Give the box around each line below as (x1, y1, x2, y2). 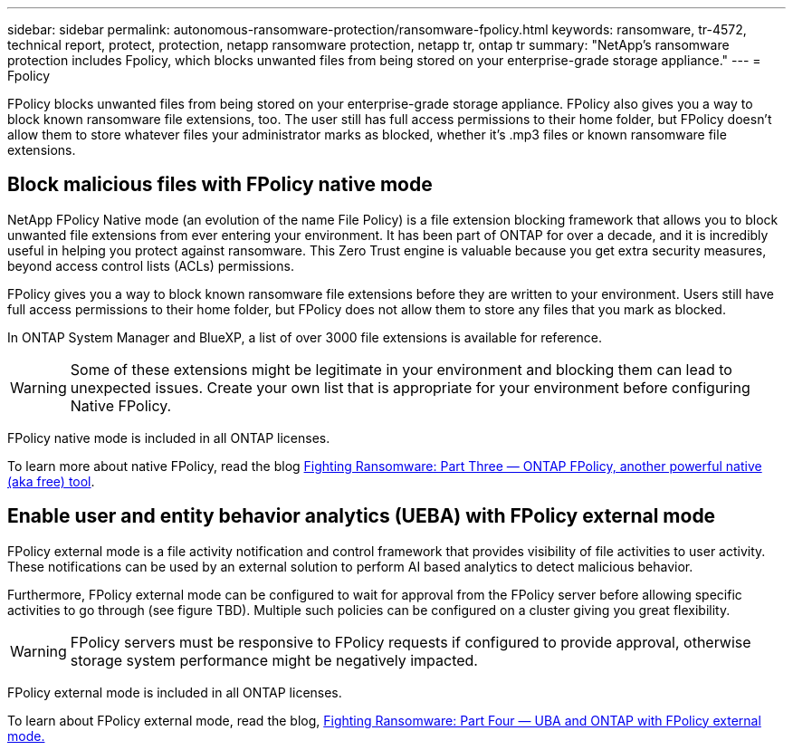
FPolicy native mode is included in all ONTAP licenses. (7, 429, 330, 446)
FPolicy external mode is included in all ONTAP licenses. (7, 684, 342, 700)
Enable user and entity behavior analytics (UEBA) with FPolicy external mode (7, 505, 716, 528)
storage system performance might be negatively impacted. (70, 650, 478, 669)
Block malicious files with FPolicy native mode (7, 173, 433, 197)
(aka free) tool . (7, 473, 95, 489)
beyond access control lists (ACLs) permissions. (7, 257, 294, 274)
